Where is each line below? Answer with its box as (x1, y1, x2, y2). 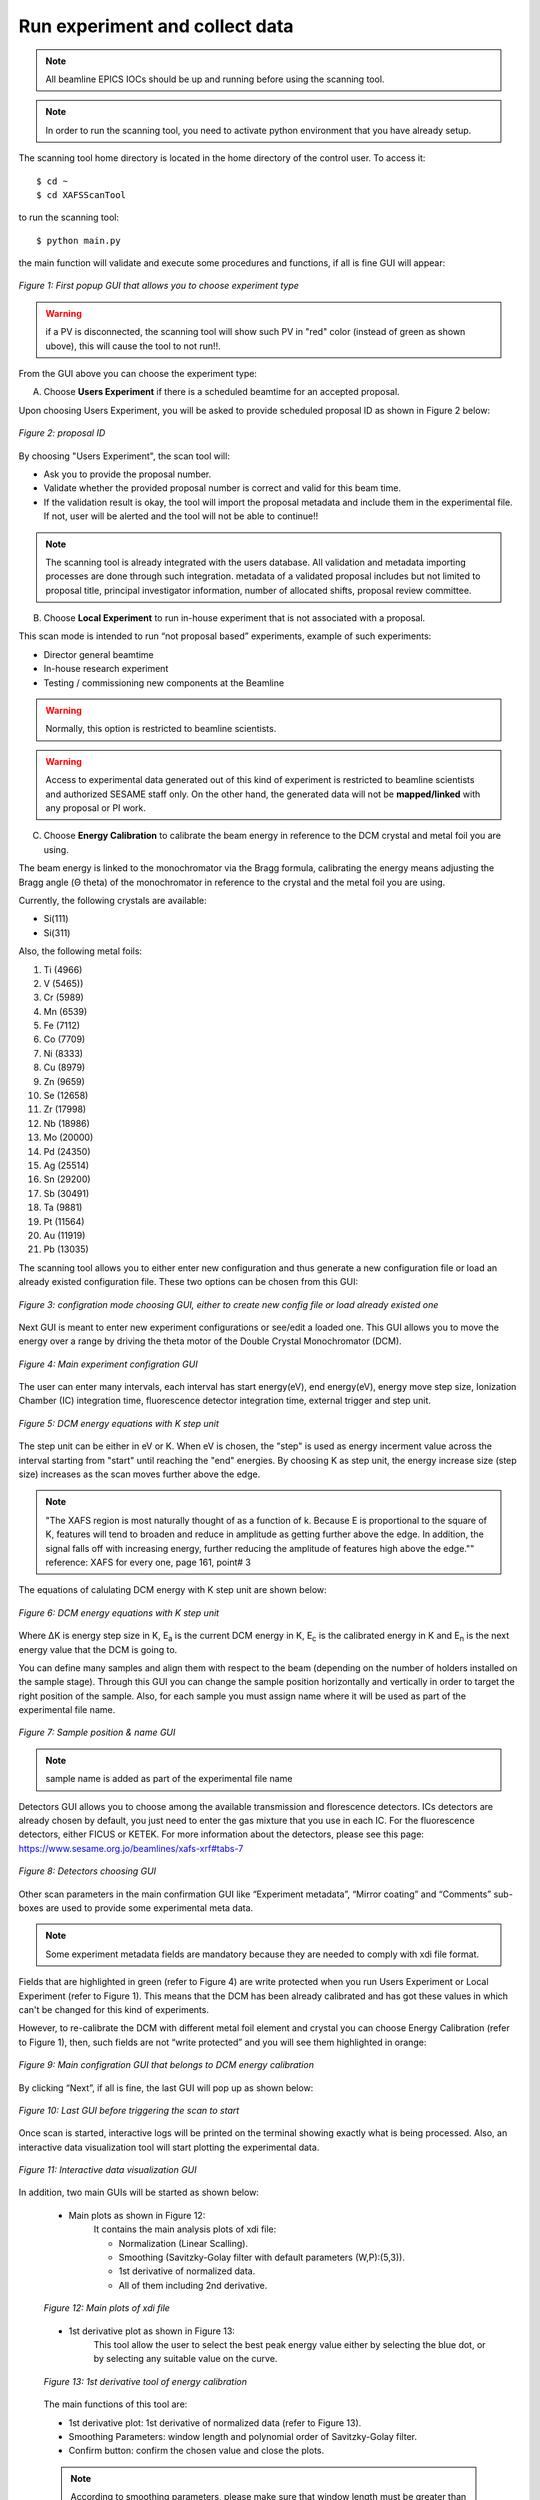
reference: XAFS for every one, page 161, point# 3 (45, 1556, 252, 1568)
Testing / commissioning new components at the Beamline (43, 676, 285, 689)
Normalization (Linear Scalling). (118, 2237, 249, 2249)
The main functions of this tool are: (43, 2398, 188, 2410)
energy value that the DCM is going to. (18, 1643, 178, 1655)
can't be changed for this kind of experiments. (18, 2003, 210, 2015)
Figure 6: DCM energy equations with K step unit (18, 1606, 220, 1619)
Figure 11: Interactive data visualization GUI (18, 2164, 197, 2176)
